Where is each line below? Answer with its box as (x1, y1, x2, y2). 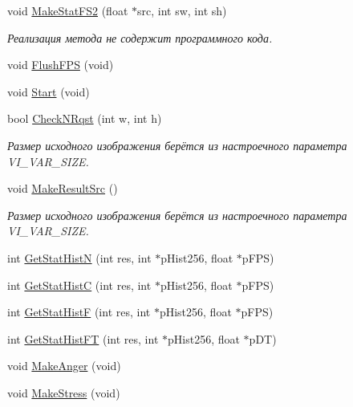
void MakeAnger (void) (7, 357, 121, 374)
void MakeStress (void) (7, 384, 120, 401)
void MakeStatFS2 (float (7, 2, 128, 18)
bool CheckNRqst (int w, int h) (7, 110, 162, 127)
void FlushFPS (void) (7, 56, 114, 73)
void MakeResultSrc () (7, 180, 118, 197)
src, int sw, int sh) (137, 2, 227, 18)
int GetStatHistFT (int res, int (7, 330, 159, 347)
